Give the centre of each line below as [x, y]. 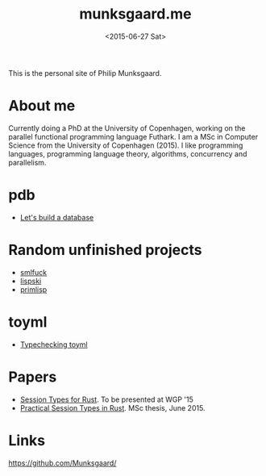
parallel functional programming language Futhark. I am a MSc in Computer [133, 136]
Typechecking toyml [54, 344]
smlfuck [33, 272]
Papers [33, 377]
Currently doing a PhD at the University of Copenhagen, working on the [127, 128]
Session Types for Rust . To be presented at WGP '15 [106, 399]
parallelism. [27, 162]
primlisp [33, 289]
